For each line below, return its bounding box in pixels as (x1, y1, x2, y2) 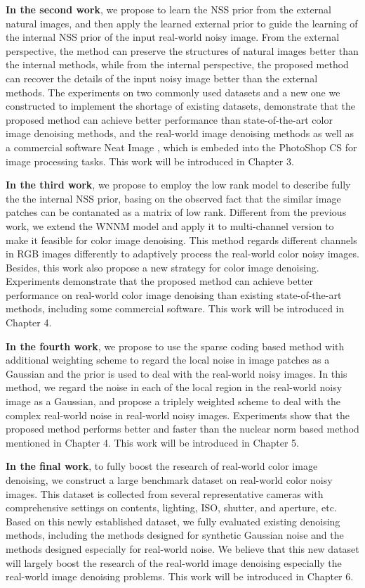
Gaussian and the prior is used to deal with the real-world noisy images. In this (6, 366, 347, 381)
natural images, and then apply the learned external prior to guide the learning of (6, 15, 358, 30)
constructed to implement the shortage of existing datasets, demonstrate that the (6, 98, 355, 113)
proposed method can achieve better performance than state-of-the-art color (6, 112, 333, 127)
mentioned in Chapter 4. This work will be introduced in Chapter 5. (6, 435, 299, 449)
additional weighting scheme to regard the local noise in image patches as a (6, 352, 330, 367)
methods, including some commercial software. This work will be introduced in (6, 301, 345, 316)
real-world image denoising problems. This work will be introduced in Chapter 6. (6, 569, 354, 584)
